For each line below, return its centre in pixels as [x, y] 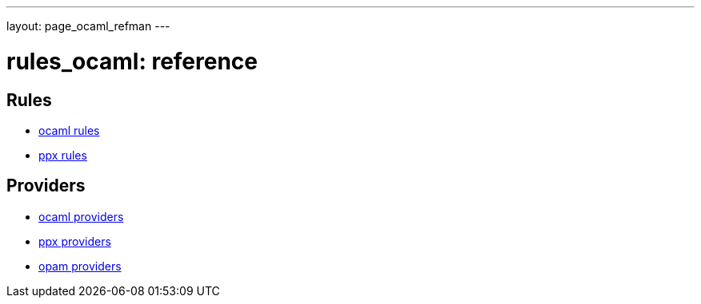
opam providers [80, 266]
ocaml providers [81, 216]
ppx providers [75, 241]
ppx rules [63, 155]
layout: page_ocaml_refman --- [88, 26]
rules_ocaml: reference [132, 61]
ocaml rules [69, 130]
